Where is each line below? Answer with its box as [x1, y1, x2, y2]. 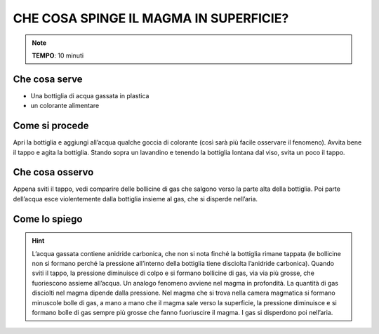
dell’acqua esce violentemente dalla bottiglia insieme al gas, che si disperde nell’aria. [13, 194, 258, 203]
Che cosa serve [13, 73, 84, 85]
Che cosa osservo [13, 166, 94, 178]
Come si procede [13, 120, 89, 132]
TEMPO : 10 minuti [32, 51, 84, 60]
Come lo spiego [13, 213, 83, 225]
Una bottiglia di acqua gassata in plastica [30, 91, 149, 100]
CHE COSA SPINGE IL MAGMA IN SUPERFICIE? [13, 11, 289, 26]
